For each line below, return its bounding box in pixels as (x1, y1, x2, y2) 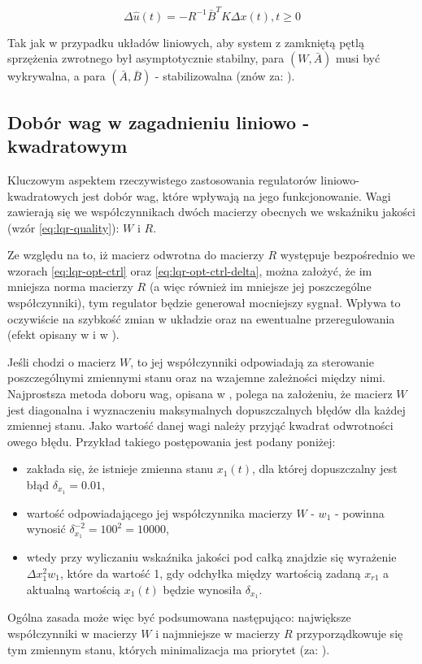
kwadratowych (7, 187, 79, 204)
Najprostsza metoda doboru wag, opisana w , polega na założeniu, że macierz (7, 385, 393, 402)
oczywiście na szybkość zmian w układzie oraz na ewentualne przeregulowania (7, 310, 395, 327)
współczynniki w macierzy (7, 624, 137, 641)
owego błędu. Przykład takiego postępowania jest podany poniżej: (7, 432, 336, 449)
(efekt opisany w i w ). (7, 326, 120, 343)
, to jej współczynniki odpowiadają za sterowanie (130, 353, 374, 370)
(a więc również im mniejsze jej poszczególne (149, 278, 372, 295)
